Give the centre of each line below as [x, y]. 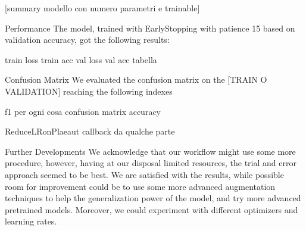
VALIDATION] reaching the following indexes [89, 91]
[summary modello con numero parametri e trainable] [102, 8]
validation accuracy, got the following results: [87, 40]
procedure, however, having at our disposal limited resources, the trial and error [151, 163]
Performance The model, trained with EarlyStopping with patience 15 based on [150, 28]
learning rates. [31, 221]
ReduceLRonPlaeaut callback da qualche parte [90, 131]
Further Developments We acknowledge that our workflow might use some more [150, 151]
